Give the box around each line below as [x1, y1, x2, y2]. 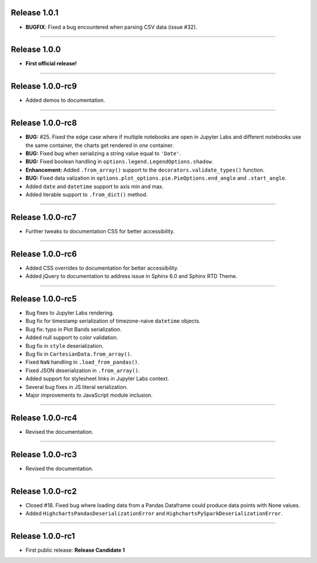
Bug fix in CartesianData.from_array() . [25, 350, 132, 358]
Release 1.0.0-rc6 [11, 249, 77, 259]
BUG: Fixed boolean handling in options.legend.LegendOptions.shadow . [25, 158, 214, 165]
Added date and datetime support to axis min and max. [25, 183, 164, 190]
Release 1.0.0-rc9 [11, 81, 77, 91]
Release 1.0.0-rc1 [11, 531, 76, 541]
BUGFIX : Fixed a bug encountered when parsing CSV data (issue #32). [25, 24, 198, 31]
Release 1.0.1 [11, 8, 59, 18]
